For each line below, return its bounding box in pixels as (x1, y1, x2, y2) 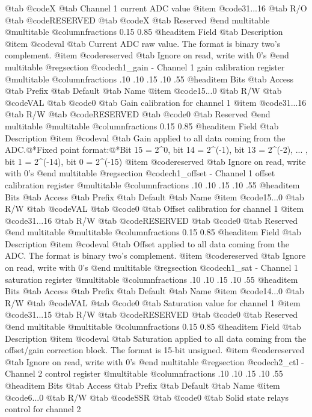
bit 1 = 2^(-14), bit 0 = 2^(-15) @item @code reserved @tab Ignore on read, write (5, 155, 306, 167)
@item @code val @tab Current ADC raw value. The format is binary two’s (5, 37, 281, 49)
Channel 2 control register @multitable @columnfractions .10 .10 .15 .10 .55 (5, 367, 283, 380)
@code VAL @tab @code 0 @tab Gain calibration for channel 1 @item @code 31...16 (5, 96, 307, 108)
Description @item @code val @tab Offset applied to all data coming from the (5, 237, 289, 250)
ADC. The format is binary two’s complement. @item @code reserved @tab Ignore (5, 249, 306, 262)
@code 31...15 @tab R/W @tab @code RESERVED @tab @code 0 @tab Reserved (5, 308, 298, 321)
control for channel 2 (5, 403, 81, 415)
